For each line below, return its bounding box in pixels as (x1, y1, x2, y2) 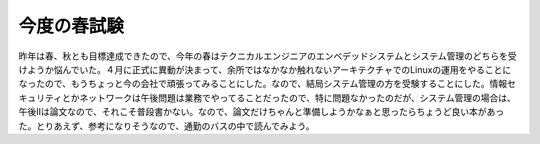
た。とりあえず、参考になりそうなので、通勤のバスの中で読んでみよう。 (18, 120, 315, 132)
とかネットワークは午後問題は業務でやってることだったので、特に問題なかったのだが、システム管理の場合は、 (61, 91, 517, 104)
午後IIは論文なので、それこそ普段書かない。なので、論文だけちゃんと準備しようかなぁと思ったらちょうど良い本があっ (18, 106, 505, 118)
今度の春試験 (18, 15, 125, 37)
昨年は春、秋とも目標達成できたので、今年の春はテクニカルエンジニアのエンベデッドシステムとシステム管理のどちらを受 (18, 50, 517, 62)
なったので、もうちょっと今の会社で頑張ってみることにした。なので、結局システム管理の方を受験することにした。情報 (18, 78, 508, 90)
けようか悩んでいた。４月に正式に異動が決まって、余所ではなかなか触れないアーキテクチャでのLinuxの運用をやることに (18, 63, 512, 75)
